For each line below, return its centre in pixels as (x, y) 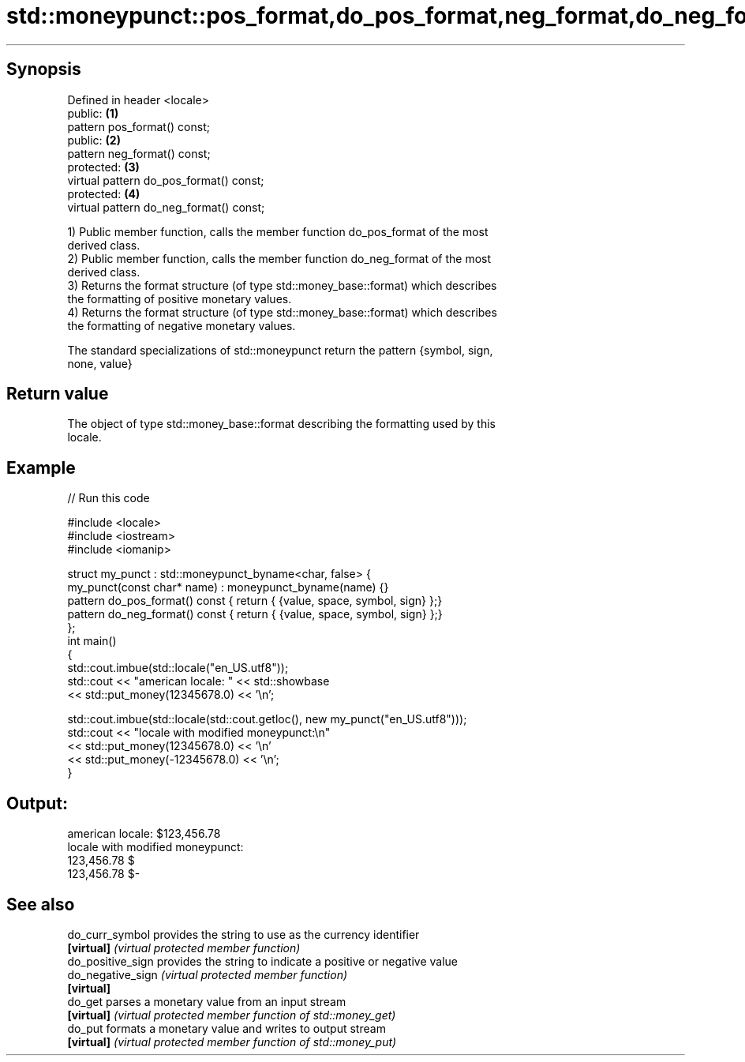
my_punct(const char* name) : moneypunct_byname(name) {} (228, 587)
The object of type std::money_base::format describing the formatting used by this (281, 424)
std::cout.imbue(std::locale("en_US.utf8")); (178, 668)
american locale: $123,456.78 (144, 834)
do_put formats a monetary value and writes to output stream (226, 1028)
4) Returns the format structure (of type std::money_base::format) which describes (282, 312)
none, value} (100, 363)
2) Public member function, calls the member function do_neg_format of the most (279, 258)
